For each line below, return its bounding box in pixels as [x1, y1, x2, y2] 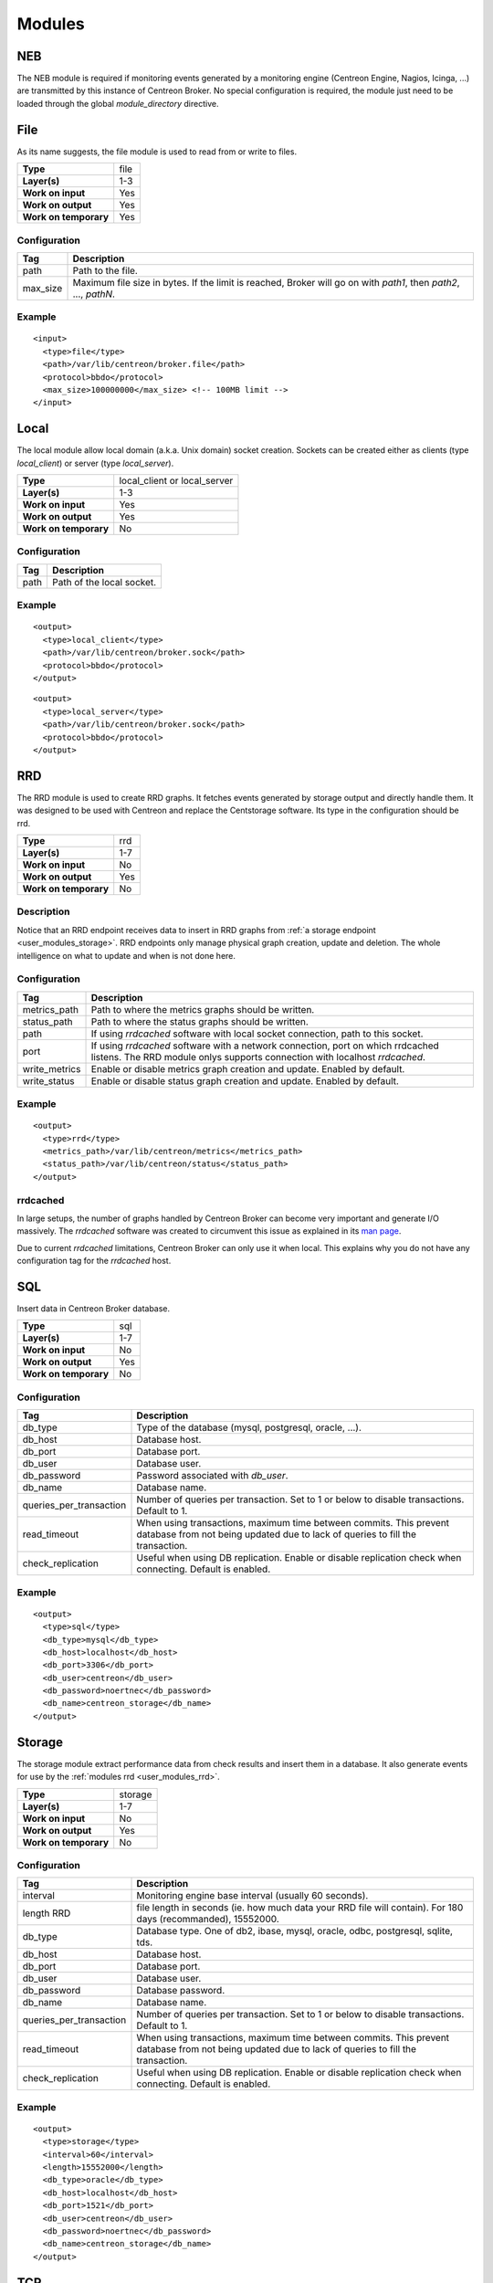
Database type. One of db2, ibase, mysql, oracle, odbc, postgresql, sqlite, [136, 1925, 454, 1938]
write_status [22, 1074, 75, 1087]
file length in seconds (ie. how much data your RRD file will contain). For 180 [136, 1901, 464, 1914]
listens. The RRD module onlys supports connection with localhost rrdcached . [90, 1050, 426, 1063]
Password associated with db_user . [136, 1469, 288, 1482]
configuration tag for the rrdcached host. [16, 1256, 172, 1267]
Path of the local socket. [51, 575, 157, 588]
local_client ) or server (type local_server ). [16, 458, 174, 468]
